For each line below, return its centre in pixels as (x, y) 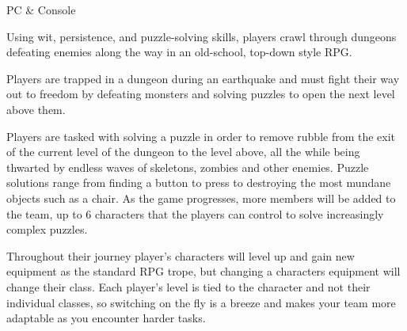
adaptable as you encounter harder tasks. (106, 318)
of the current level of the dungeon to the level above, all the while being (183, 152)
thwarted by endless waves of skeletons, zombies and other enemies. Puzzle (188, 167)
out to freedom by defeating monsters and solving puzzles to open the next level (201, 94)
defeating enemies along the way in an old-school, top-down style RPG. (179, 52)
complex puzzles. (47, 229)
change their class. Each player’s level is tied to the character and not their (188, 286)
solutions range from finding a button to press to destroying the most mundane (199, 183)
